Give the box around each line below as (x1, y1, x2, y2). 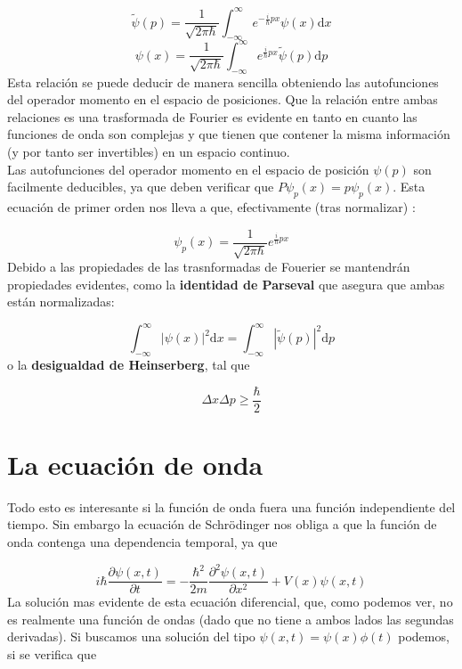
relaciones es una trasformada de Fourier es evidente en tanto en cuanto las (7, 107, 417, 126)
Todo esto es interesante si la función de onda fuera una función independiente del (7, 497, 456, 516)
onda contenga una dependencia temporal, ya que (7, 533, 278, 551)
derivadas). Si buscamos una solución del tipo (7, 627, 255, 646)
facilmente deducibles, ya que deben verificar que (7, 177, 274, 196)
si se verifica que (7, 644, 97, 663)
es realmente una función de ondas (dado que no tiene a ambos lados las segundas (7, 609, 454, 628)
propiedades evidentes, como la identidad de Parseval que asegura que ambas (7, 274, 445, 293)
